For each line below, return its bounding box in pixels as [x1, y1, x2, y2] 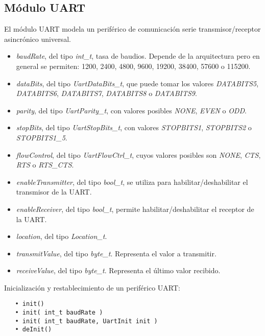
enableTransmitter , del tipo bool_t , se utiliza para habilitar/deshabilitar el [16, 176, 248, 187]
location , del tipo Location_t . [16, 231, 107, 242]
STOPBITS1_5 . [16, 132, 67, 142]
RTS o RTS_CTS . [16, 159, 74, 170]
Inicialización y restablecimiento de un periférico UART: [4, 282, 180, 293]
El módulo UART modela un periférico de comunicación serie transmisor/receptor [4, 23, 261, 34]
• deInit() [15, 326, 52, 333]
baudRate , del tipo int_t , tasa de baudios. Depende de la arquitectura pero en [16, 51, 260, 61]
